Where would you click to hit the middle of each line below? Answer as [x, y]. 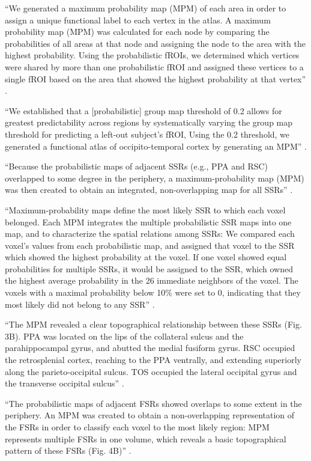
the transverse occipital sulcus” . [65, 383]
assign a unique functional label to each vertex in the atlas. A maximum [138, 20]
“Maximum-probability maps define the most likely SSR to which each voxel [145, 209]
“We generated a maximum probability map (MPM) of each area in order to [146, 8]
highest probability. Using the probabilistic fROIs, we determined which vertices [152, 55]
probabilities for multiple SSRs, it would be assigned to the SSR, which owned [149, 268]
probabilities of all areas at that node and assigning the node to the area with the [155, 43]
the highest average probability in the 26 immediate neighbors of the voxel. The [152, 280]
